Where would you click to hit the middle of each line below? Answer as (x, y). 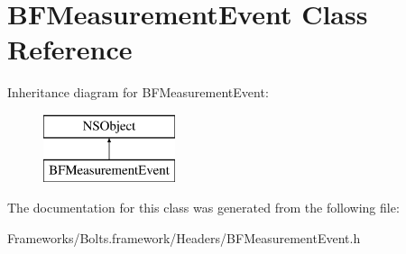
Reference (70, 49)
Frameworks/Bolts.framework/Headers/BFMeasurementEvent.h (184, 237)
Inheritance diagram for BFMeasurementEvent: (138, 92)
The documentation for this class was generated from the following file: (203, 208)
